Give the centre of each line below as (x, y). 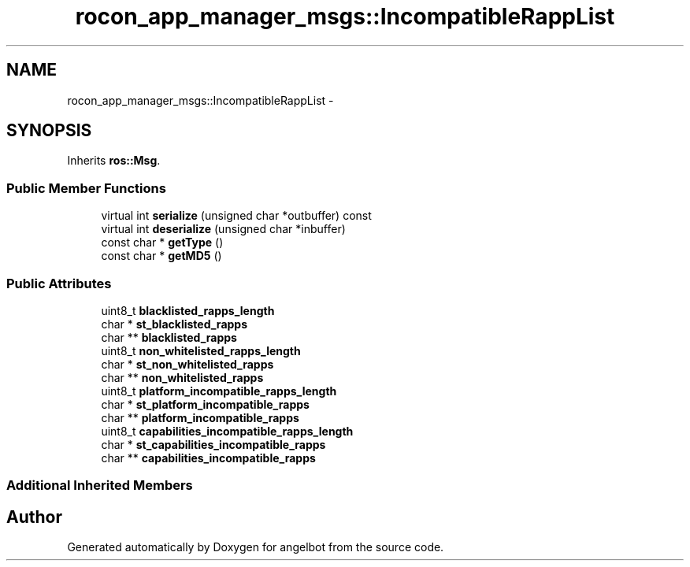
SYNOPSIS (49, 131)
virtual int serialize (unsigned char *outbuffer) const (236, 216)
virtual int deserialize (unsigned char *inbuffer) (223, 229)
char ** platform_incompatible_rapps (200, 417)
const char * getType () (162, 243)
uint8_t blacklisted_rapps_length (188, 310)
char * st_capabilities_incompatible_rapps (213, 444)
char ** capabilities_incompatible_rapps (208, 458)
